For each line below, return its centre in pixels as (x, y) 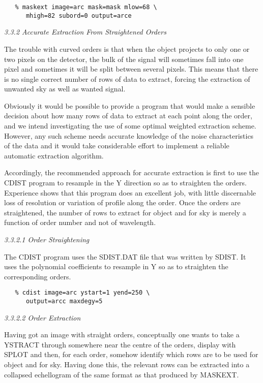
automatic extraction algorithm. (54, 155)
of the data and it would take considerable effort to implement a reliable (117, 146)
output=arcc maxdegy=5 (64, 301)
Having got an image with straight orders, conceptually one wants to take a (122, 334)
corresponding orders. (38, 276)
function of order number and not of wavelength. (80, 222)
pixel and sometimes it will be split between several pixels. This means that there (131, 69)
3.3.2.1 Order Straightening (47, 239)
